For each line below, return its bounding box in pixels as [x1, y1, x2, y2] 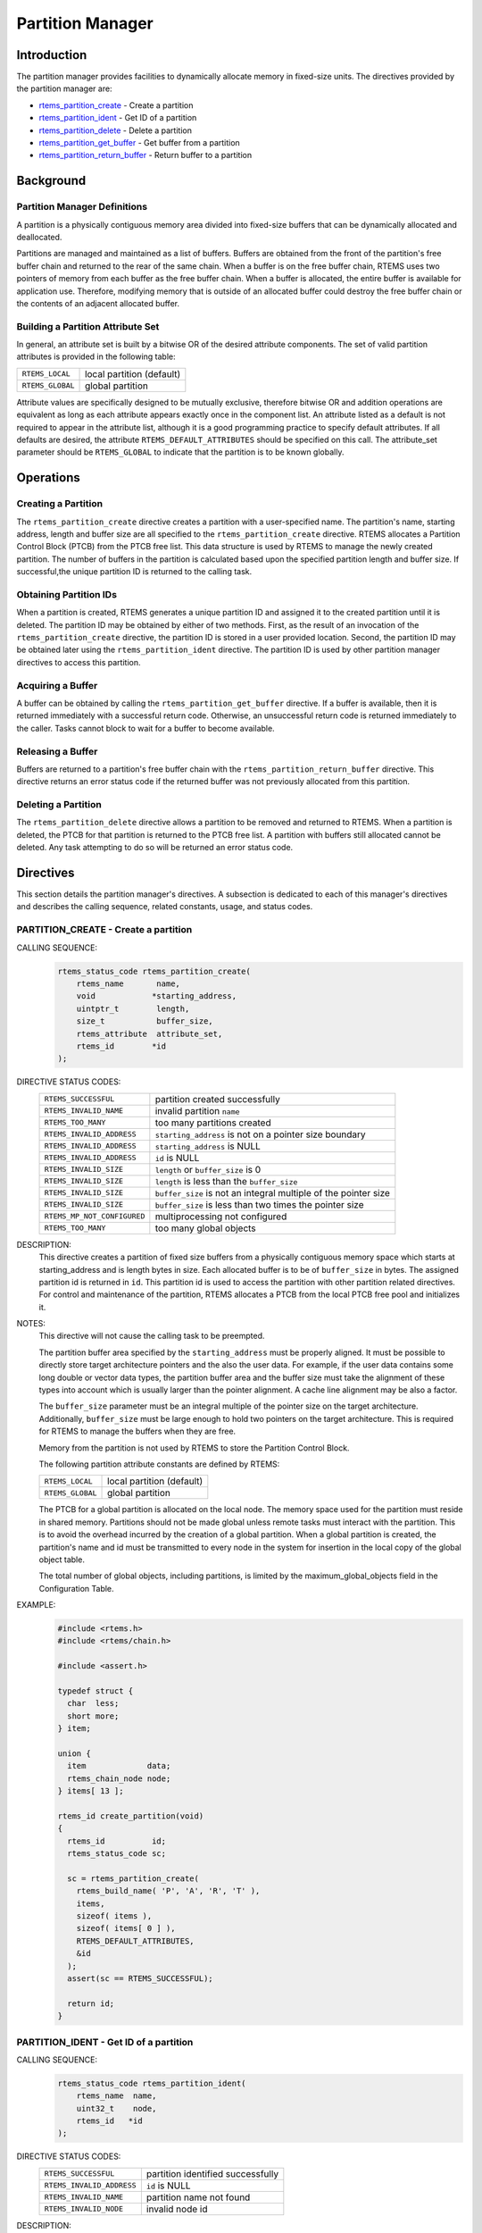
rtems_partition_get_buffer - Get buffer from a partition [38, 138, 240, 148]
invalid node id [145, 2203, 208, 2215]
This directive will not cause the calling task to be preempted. [38, 1331, 265, 1342]
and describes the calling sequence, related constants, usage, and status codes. [16, 901, 313, 912]
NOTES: [16, 1318, 46, 1329]
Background [16, 173, 87, 188]
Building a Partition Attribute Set [16, 320, 160, 332]
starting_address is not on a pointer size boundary [154, 1128, 366, 1141]
